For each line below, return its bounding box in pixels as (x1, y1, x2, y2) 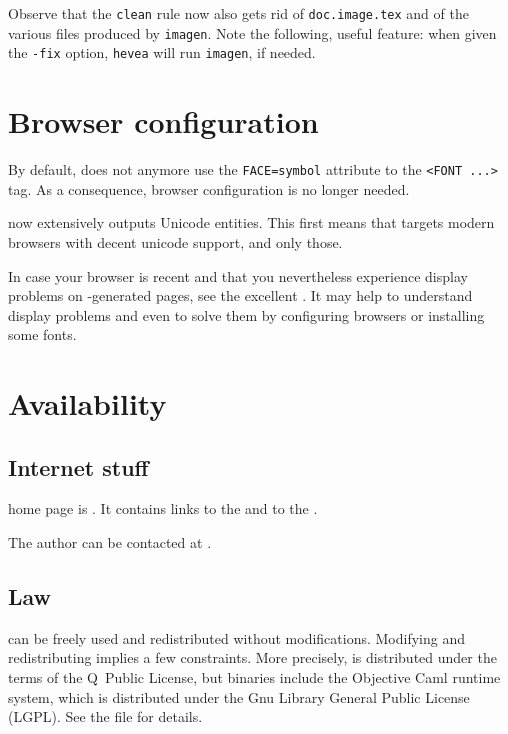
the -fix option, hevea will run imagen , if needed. (8, 42, 316, 63)
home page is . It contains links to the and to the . (8, 498, 318, 519)
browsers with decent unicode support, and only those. (8, 231, 343, 252)
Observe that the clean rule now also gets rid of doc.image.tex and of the (8, 3, 469, 23)
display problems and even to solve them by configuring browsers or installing (8, 304, 485, 325)
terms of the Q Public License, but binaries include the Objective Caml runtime (8, 667, 501, 688)
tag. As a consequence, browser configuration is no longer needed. (8, 178, 410, 199)
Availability (8, 383, 167, 424)
